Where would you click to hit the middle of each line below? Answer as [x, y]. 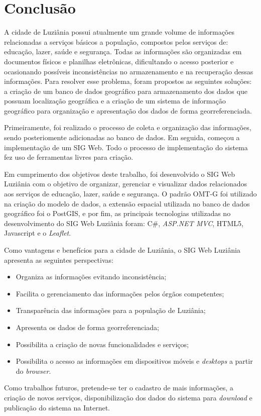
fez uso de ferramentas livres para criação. [69, 157]
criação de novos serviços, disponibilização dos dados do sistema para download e [128, 397]
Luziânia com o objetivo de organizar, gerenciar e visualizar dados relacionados [126, 184]
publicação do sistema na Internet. [57, 407]
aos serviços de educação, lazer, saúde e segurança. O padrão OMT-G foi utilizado [130, 194]
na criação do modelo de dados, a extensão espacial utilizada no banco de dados [127, 203]
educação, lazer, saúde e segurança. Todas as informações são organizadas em [123, 51]
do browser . [33, 371]
